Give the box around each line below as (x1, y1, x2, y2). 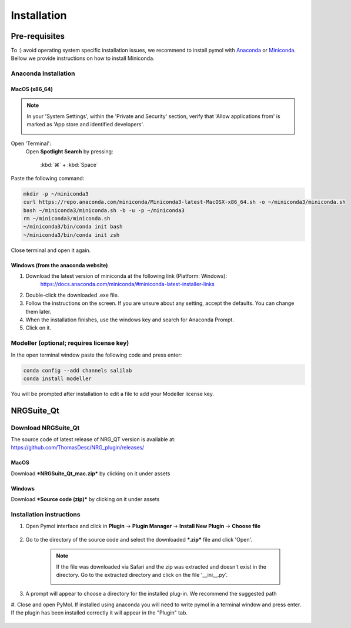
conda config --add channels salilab (23, 367, 132, 374)
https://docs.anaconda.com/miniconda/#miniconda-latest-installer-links (40, 281, 215, 288)
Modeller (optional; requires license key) (11, 339, 129, 347)
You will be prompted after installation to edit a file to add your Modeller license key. (11, 390, 215, 397)
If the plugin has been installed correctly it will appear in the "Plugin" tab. (11, 609, 188, 616)
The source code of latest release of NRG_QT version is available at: (11, 436, 176, 443)
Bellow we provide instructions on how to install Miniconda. (11, 55, 155, 62)
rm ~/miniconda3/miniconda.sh (23, 215, 111, 221)
